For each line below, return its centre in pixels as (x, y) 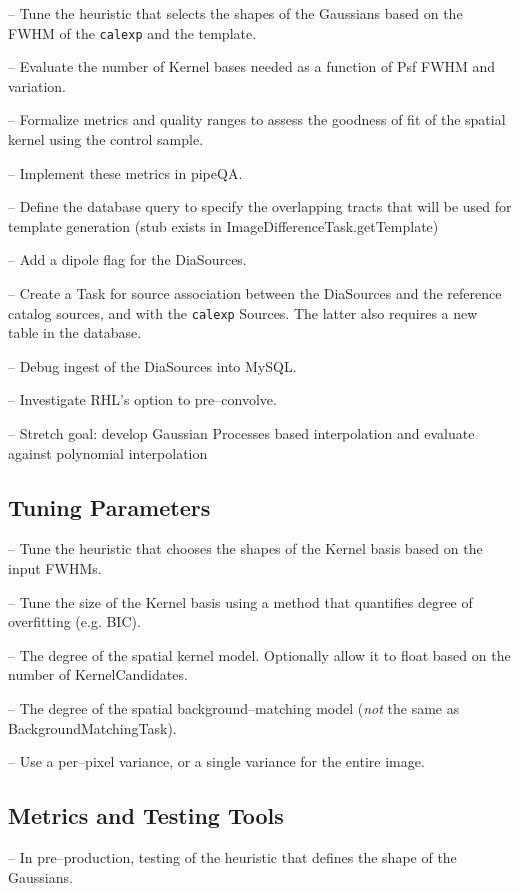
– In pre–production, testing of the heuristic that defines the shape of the (232, 856)
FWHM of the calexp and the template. (132, 32)
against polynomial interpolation (108, 452)
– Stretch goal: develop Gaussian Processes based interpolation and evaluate (241, 433)
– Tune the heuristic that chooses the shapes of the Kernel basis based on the (245, 548)
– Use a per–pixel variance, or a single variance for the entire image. (216, 761)
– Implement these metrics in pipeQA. (125, 172)
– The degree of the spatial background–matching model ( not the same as (234, 707)
